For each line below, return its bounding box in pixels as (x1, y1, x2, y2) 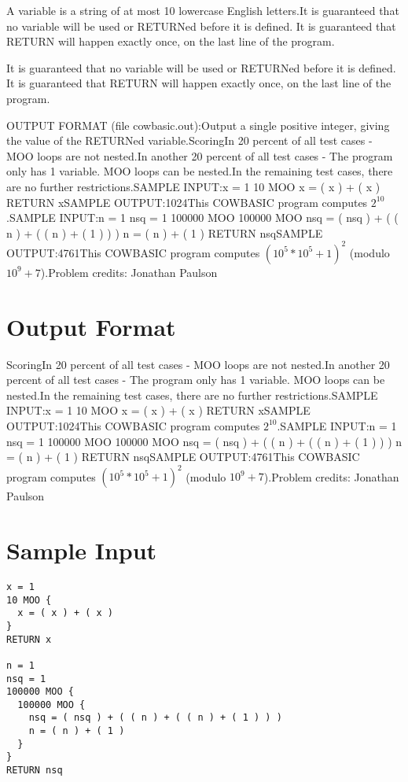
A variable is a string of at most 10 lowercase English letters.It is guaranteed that (6, 2, 399, 18)
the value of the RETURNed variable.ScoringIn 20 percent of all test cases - (6, 132, 373, 149)
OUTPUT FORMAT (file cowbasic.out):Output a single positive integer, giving (6, 116, 390, 133)
